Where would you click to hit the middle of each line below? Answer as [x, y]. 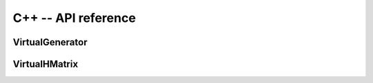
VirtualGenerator [50, 42]
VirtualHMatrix [46, 64]
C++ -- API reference [74, 18]
